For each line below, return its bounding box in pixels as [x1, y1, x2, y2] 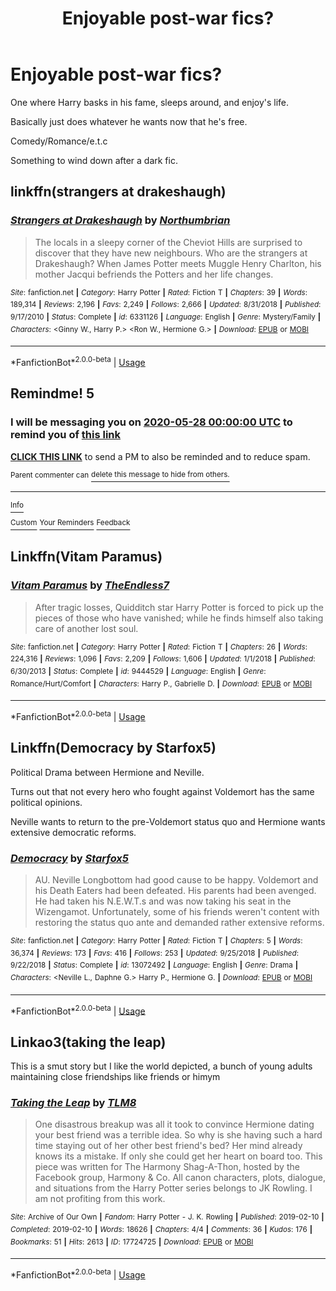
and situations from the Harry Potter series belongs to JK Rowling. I [34, 1182, 313, 1194]
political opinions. [10, 796, 83, 808]
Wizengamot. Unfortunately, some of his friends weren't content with [34, 905, 320, 917]
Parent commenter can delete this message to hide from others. [10, 470, 230, 480]
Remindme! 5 [10, 385, 95, 402]
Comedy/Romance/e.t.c [10, 135, 108, 147]
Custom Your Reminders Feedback [10, 518, 131, 528]
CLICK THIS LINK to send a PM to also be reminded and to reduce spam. [10, 450, 311, 462]
